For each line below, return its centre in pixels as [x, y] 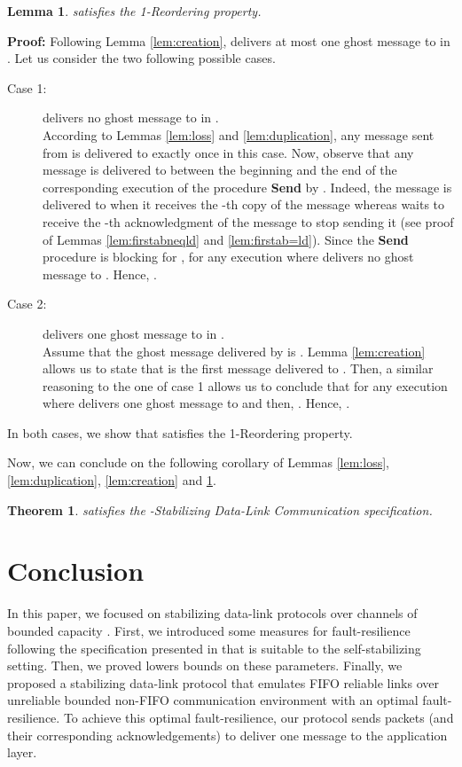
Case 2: [27, 304]
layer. [22, 752]
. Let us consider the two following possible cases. [141, 58]
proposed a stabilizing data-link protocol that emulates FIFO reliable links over [223, 682]
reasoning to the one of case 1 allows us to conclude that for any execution [245, 385]
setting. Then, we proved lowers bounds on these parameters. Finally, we [205, 665]
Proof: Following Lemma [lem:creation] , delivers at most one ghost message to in [229, 40]
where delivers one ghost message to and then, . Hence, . [196, 403]
